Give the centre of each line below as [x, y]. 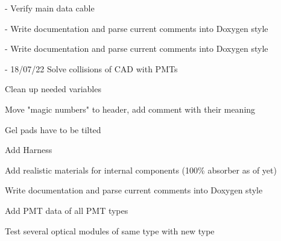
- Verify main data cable [50, 8]
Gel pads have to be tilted [53, 129]
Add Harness [29, 150]
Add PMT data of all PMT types [67, 210]
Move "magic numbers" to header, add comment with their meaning [130, 109]
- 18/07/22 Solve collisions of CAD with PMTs [91, 68]
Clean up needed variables [53, 89]
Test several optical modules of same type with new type [110, 230]
